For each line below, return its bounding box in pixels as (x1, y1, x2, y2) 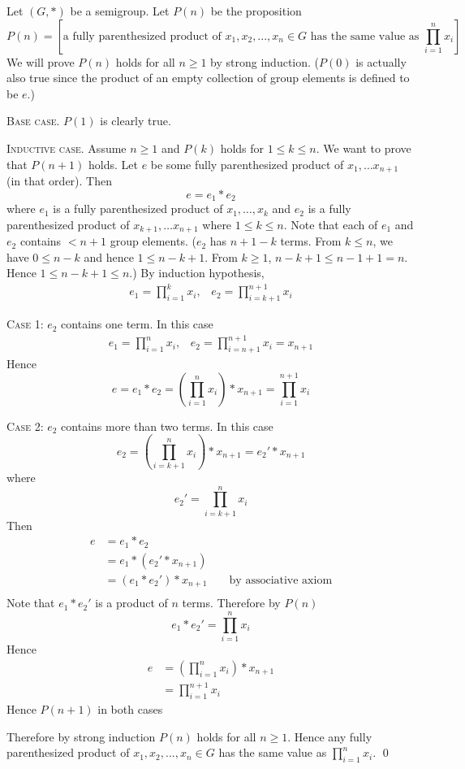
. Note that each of (283, 215, 378, 232)
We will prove (6, 53, 75, 70)
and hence (84, 248, 134, 265)
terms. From (280, 232, 342, 250)
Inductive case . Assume (6, 139, 127, 156)
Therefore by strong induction (6, 728, 156, 745)
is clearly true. (100, 112, 171, 129)
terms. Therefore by (182, 594, 281, 611)
